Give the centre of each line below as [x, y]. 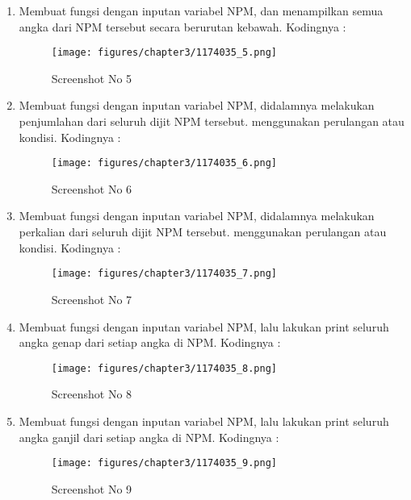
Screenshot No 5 [92, 78]
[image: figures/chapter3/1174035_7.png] [164, 274]
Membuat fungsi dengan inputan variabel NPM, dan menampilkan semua [201, 10]
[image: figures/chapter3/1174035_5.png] [164, 53]
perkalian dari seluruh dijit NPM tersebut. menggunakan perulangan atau [203, 232]
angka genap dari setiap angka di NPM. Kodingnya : [150, 342]
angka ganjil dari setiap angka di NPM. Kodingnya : [149, 437]
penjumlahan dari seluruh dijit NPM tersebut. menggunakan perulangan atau [212, 121]
